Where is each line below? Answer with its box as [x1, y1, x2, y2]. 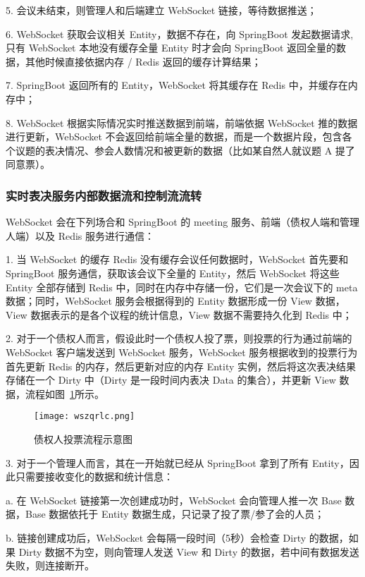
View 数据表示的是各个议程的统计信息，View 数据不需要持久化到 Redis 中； [6, 307, 352, 322]
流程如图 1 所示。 [25, 386, 104, 401]
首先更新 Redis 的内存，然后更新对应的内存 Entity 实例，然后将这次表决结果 [6, 358, 357, 373]
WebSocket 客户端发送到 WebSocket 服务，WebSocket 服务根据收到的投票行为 [6, 344, 358, 359]
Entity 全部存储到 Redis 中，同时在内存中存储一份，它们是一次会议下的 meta [6, 279, 358, 294]
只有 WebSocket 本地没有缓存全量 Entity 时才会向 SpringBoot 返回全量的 [6, 40, 337, 55]
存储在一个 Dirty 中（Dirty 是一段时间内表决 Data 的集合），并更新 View [6, 372, 336, 387]
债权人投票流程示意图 [34, 431, 132, 446]
